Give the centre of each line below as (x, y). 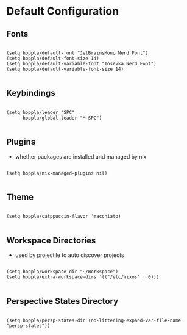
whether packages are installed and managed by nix (81, 156)
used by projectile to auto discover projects (69, 255)
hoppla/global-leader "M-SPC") (62, 118)
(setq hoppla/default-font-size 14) (53, 59)
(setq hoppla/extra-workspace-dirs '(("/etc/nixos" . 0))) (83, 277)
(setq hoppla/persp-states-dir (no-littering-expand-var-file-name (94, 321)
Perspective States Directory (62, 301)
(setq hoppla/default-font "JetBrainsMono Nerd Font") (77, 53)
